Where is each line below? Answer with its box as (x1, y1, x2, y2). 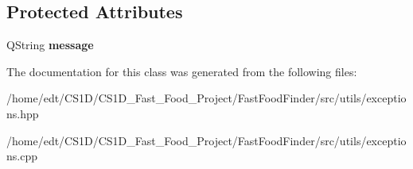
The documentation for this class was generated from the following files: (6, 63, 357, 79)
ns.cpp (6, 148, 37, 164)
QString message (6, 36, 94, 53)
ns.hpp (6, 105, 39, 121)
